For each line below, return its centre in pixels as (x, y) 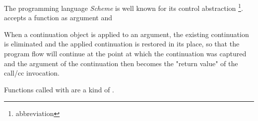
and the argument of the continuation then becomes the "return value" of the (121, 63)
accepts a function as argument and (58, 18)
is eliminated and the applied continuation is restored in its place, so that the (122, 44)
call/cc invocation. (32, 73)
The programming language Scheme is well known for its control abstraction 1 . (124, 7)
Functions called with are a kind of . (59, 89)
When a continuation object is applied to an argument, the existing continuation (127, 34)
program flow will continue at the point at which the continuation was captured (125, 54)
